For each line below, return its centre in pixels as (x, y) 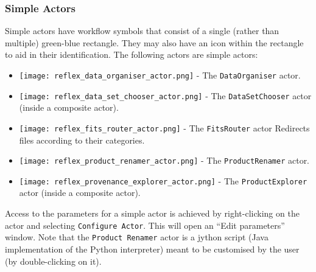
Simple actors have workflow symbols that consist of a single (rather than (142, 31)
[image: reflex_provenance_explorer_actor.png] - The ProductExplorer (163, 180)
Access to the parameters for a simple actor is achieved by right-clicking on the (152, 213)
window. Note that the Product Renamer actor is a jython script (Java (137, 237)
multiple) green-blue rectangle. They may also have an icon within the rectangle (154, 42)
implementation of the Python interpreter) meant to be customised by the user (152, 249)
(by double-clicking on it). (53, 261)
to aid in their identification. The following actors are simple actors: (132, 54)
